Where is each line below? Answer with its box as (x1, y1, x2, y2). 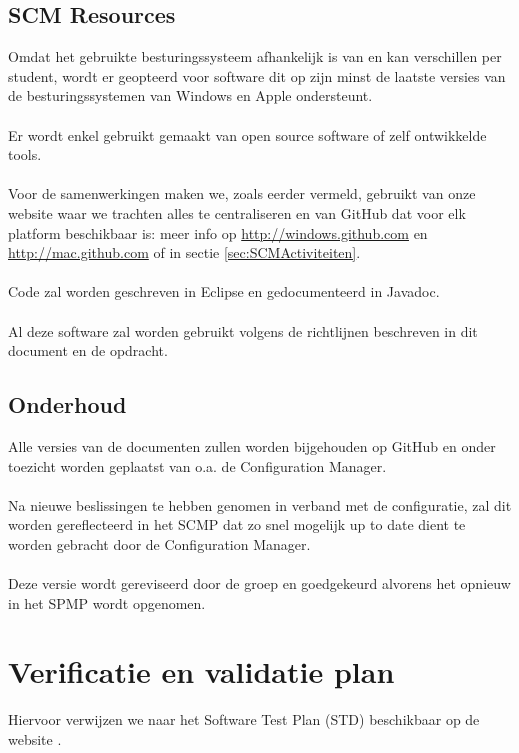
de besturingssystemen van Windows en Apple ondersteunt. (8, 85, 373, 106)
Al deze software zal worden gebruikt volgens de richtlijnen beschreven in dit (8, 320, 478, 341)
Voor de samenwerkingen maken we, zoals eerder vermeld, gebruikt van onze (8, 183, 476, 204)
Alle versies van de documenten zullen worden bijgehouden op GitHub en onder (8, 435, 496, 456)
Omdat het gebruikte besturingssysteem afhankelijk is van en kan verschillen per (8, 46, 502, 67)
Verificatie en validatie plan (8, 651, 395, 692)
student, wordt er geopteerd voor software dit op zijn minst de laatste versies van (8, 65, 506, 86)
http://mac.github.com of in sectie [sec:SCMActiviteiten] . (8, 242, 361, 263)
